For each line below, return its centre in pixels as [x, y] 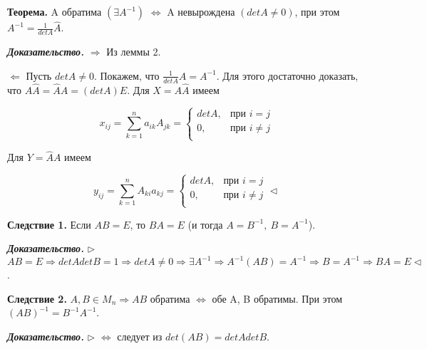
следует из [140, 336]
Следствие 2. [37, 298]
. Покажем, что [127, 75]
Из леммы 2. [134, 52]
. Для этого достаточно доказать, [287, 75]
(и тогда [205, 224]
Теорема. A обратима [55, 11]
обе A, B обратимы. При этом [277, 298]
